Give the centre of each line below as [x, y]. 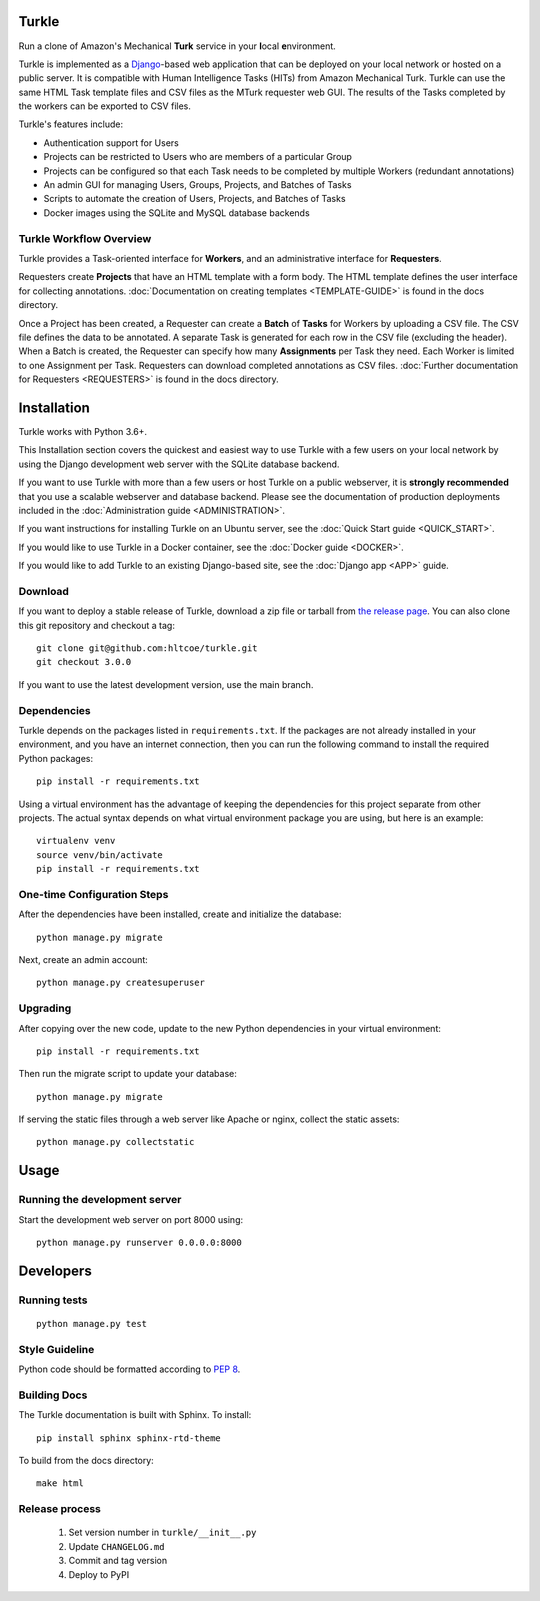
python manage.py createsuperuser [120, 983]
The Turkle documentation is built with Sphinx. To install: [135, 1415]
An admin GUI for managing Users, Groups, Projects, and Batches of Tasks [197, 185]
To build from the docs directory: [86, 1461]
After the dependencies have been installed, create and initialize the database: [180, 914]
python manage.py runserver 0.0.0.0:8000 [139, 1243]
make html [60, 1483]
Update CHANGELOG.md [116, 1546]
